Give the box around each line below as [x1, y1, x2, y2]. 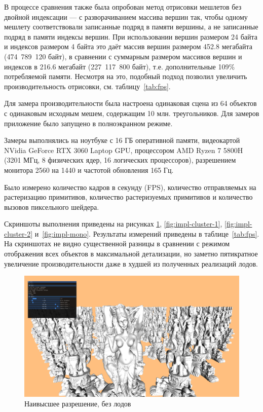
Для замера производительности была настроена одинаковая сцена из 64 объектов [4, 98, 257, 108]
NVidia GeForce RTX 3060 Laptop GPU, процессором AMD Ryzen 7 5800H [4, 144, 243, 155]
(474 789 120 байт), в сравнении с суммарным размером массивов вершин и [4, 51, 242, 61]
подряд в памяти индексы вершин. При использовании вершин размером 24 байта [4, 31, 258, 42]
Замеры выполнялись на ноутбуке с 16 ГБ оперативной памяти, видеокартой [4, 135, 240, 145]
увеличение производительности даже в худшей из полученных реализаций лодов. [4, 258, 258, 269]
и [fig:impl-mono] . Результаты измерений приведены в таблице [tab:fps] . [34, 228, 259, 239]
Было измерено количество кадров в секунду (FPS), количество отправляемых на [4, 181, 256, 192]
